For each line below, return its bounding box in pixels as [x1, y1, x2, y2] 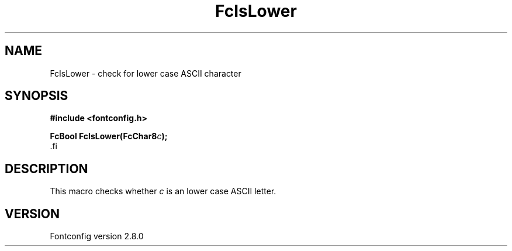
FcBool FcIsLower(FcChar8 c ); [50, 131, 168, 142]
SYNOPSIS [5, 88, 68, 104]
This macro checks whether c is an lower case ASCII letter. [50, 186, 276, 197]
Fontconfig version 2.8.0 [50, 231, 144, 242]
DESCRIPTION [5, 161, 88, 176]
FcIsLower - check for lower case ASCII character [50, 68, 241, 78]
